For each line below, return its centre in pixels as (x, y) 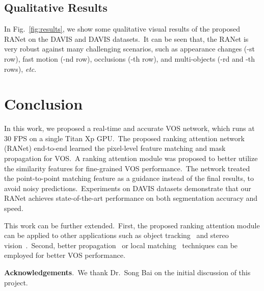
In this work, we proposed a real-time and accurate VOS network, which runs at (129, 128)
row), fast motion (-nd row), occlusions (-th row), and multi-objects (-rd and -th (130, 58)
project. (16, 282)
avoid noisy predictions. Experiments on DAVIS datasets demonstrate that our (128, 188)
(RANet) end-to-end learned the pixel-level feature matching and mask (115, 148)
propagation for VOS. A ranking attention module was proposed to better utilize (131, 158)
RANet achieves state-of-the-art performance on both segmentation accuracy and (131, 198)
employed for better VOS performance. (65, 255)
